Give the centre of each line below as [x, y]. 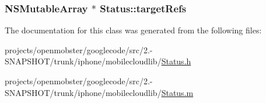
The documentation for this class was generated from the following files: [133, 30]
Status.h [176, 61]
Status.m [177, 92]
